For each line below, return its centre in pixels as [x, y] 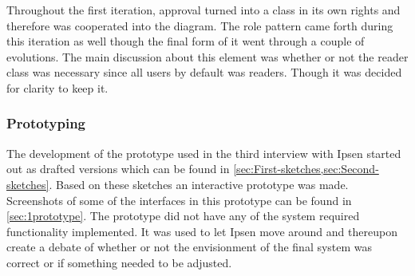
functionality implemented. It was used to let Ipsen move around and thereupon [202, 231]
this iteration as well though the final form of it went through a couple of [186, 41]
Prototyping [46, 123]
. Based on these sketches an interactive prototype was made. [199, 184]
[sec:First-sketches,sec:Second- [306, 169]
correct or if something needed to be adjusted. [119, 262]
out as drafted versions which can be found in [118, 169]
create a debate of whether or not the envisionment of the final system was [190, 247]
